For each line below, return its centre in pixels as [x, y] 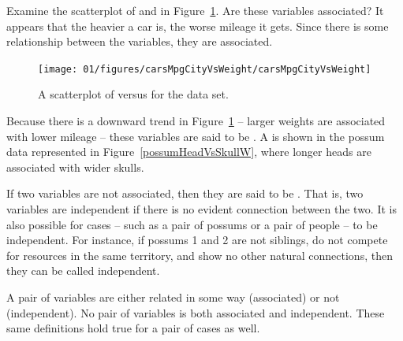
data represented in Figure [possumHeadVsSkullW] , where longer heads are [189, 152]
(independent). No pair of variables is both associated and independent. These [196, 312]
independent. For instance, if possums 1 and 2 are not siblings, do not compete [197, 240]
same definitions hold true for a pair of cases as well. [133, 328]
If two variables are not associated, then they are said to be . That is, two [185, 193]
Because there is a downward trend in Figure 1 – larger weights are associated [196, 121]
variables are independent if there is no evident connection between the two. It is [201, 209]
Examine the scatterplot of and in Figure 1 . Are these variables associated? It [195, 10]
